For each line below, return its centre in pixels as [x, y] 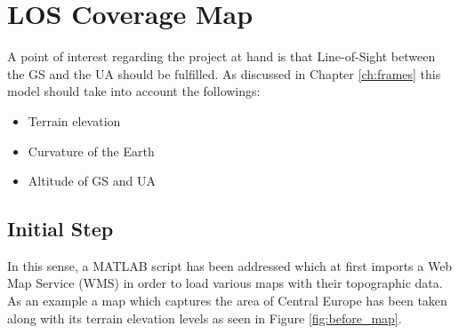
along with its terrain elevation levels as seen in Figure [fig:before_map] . [205, 318]
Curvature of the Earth [91, 151]
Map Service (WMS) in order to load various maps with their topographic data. [225, 283]
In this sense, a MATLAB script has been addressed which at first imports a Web [230, 265]
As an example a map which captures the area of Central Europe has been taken [227, 301]
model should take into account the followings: [134, 91]
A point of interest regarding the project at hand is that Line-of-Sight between [221, 56]
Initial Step [60, 229]
